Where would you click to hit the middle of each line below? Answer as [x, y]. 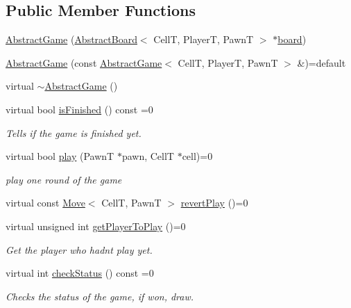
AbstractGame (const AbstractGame [84, 62]
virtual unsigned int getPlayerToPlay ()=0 [96, 226]
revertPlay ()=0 [214, 203]
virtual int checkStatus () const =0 [80, 273]
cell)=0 [197, 156]
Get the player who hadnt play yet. [79, 249]
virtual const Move [45, 203]
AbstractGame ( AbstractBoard [71, 39]
